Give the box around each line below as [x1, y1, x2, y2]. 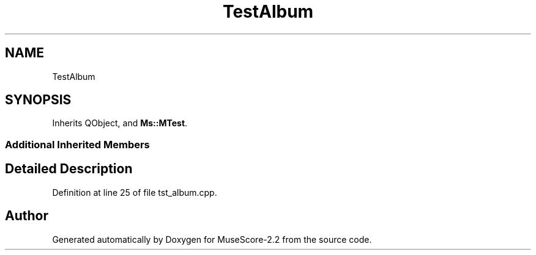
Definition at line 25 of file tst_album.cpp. [52, 187, 217, 198]
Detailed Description [5, 161, 133, 177]
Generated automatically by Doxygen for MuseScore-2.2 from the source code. [52, 234, 372, 245]
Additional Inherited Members [5, 138, 150, 151]
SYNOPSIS [5, 92, 72, 108]
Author [5, 208, 48, 224]
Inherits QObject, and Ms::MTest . [52, 118, 188, 129]
